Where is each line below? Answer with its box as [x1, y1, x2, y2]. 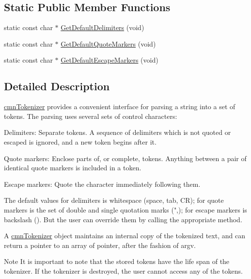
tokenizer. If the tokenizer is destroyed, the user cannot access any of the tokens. [4, 265, 243, 276]
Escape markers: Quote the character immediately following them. [4, 179, 201, 189]
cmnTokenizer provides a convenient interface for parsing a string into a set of [4, 101, 235, 112]
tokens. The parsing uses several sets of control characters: [4, 111, 177, 121]
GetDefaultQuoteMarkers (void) [61, 38, 156, 49]
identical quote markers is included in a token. [4, 163, 141, 173]
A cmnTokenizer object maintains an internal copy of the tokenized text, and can [4, 230, 245, 241]
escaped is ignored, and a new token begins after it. [4, 136, 157, 147]
